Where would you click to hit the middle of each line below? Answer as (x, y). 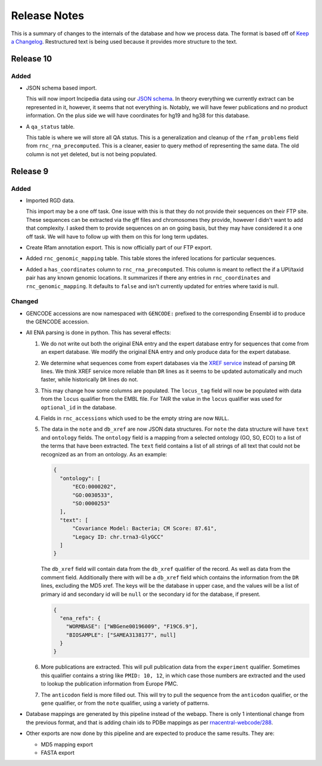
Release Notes (48, 16)
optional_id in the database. (79, 407)
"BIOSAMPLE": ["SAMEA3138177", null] (121, 635)
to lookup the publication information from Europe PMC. (109, 684)
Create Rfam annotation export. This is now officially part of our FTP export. (119, 247)
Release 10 (32, 59)
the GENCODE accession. (58, 322)
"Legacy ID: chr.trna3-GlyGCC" (118, 537)
